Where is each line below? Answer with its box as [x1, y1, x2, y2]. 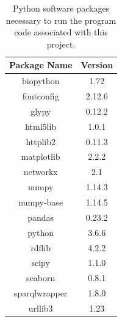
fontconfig [22, 90, 59, 102]
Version [81, 59, 113, 71]
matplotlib [21, 150, 60, 163]
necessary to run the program [5, 13, 117, 26]
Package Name [9, 59, 73, 71]
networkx [23, 165, 58, 178]
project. [46, 37, 76, 50]
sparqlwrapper [14, 287, 68, 299]
